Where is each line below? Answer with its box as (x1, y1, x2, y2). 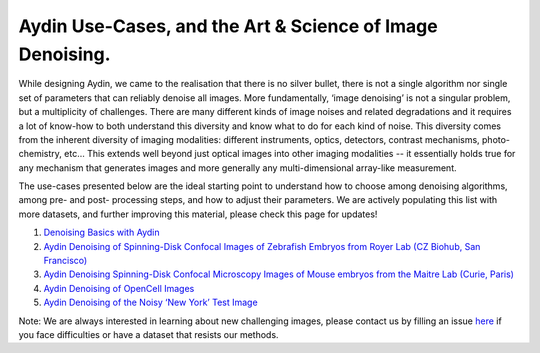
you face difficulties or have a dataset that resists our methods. (18, 328, 279, 340)
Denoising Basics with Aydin (43, 226, 160, 239)
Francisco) (43, 255, 88, 267)
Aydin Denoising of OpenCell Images (43, 282, 195, 294)
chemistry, (18, 148, 62, 160)
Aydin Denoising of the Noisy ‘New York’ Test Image (43, 296, 259, 309)
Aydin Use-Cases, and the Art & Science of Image (18, 15, 439, 37)
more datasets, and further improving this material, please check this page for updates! (18, 208, 378, 220)
